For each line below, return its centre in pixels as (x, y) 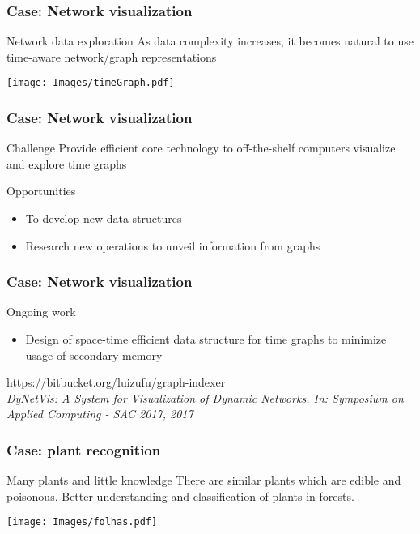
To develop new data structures (104, 218)
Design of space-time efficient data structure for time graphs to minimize (206, 339)
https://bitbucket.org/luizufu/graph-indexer (116, 382)
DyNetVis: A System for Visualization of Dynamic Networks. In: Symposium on (205, 397)
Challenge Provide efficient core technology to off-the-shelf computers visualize (201, 148)
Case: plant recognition (84, 449)
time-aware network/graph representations (112, 56)
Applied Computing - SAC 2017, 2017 (100, 414)
